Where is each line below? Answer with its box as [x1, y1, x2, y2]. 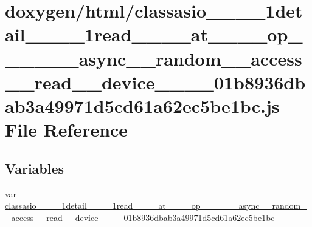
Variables [5, 158, 64, 177]
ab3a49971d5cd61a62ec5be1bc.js [5, 93, 280, 118]
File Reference [5, 117, 128, 142]
